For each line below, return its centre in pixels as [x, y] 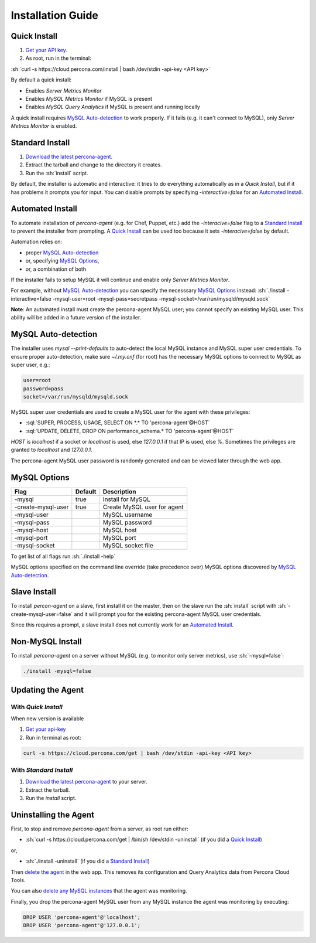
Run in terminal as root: [53, 737]
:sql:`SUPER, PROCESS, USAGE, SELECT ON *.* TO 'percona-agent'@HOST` [118, 423]
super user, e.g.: [30, 365]
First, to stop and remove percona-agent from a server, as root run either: [99, 829]
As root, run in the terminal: [58, 58]
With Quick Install [37, 707]
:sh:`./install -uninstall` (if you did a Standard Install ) [88, 861]
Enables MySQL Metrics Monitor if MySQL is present [89, 99]
